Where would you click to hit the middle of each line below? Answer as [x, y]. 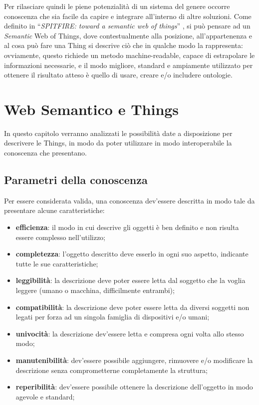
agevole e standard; [45, 396]
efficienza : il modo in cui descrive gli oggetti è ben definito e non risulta [127, 227]
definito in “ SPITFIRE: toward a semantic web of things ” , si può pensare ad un [127, 26]
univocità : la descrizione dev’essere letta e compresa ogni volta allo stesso [130, 333]
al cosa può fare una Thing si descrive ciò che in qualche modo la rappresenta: [124, 45]
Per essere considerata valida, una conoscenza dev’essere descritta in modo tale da [129, 200]
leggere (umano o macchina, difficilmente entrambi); [95, 290]
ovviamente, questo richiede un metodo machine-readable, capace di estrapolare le [129, 55]
